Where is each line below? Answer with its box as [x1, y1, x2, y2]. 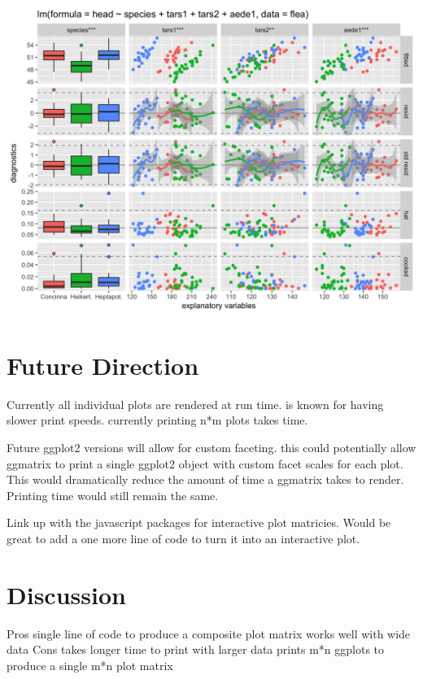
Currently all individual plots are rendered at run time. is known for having [7, 395, 384, 412]
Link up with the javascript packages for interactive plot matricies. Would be [7, 514, 391, 531]
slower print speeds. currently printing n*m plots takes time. [7, 411, 308, 429]
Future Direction [7, 348, 199, 381]
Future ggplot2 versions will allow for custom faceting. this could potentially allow [7, 438, 416, 455]
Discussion [7, 577, 126, 611]
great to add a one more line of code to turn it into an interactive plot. [7, 529, 360, 546]
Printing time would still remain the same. [7, 486, 219, 503]
